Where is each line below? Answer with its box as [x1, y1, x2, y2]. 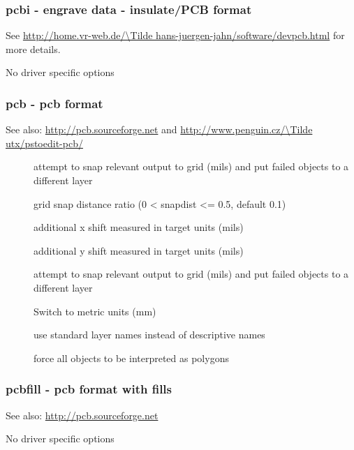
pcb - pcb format [6, 94, 103, 112]
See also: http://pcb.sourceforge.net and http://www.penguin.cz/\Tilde [6, 122, 313, 137]
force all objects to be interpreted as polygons [34, 350, 229, 365]
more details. [6, 41, 61, 56]
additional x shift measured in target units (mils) [34, 220, 244, 234]
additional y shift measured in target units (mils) [34, 243, 244, 257]
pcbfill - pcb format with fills [6, 380, 172, 398]
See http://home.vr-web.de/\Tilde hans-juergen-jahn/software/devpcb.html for [6, 28, 345, 43]
